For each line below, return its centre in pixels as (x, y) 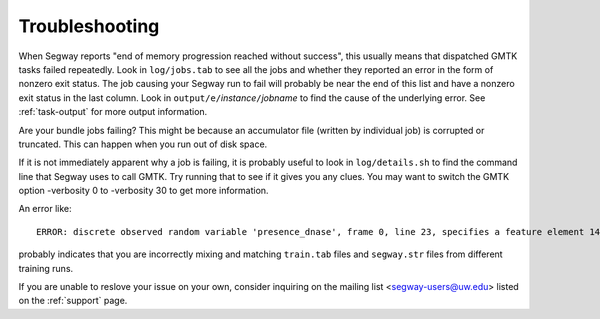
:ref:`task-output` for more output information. (113, 112)
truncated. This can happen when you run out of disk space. (143, 144)
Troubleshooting (89, 26)
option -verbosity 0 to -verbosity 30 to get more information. (143, 191)
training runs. (46, 268)
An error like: (45, 209)
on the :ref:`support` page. (73, 301)
